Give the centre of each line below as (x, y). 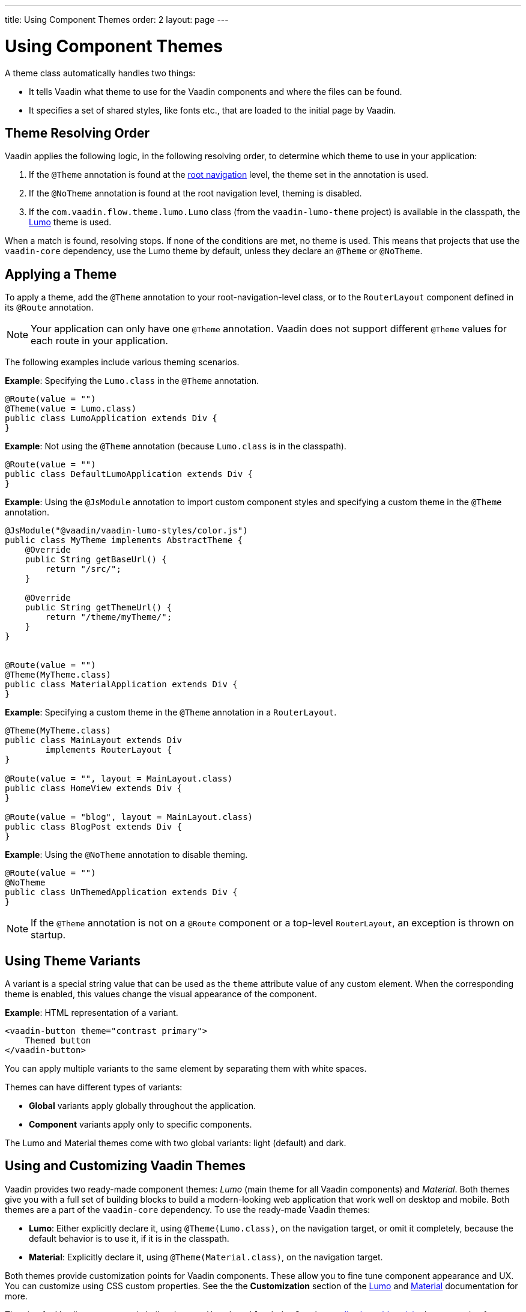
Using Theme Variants (73, 961)
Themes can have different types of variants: (94, 1087)
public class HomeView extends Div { (94, 788)
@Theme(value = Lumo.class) (71, 409)
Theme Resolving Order (77, 133)
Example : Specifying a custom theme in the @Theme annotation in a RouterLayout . (171, 712)
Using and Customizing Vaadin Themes (125, 1166)
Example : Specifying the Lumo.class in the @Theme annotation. (132, 381)
